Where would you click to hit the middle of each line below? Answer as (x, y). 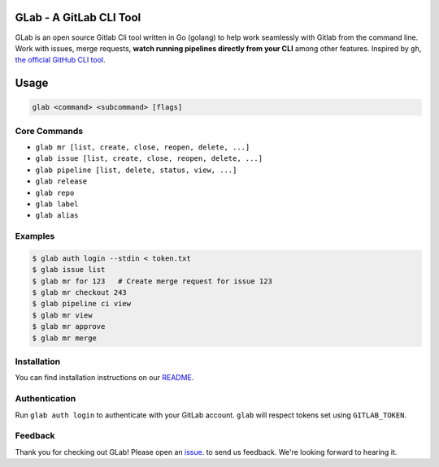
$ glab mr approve (69, 326)
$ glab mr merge (65, 338)
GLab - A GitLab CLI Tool (78, 17)
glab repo (55, 192)
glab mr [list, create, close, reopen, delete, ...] (143, 147)
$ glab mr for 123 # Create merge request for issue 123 (152, 281)
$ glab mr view (62, 315)
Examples (35, 236)
